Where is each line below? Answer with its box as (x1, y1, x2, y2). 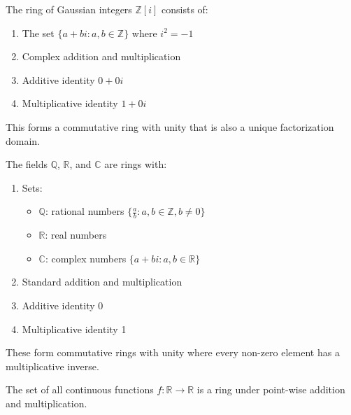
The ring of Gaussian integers (6, 2, 132, 16)
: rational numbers (45, 204, 124, 218)
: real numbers (45, 227, 107, 242)
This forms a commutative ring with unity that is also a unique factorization (6, 119, 334, 134)
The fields (6, 157, 48, 171)
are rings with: (104, 157, 167, 171)
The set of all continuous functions (6, 382, 154, 397)
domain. (6, 133, 41, 148)
